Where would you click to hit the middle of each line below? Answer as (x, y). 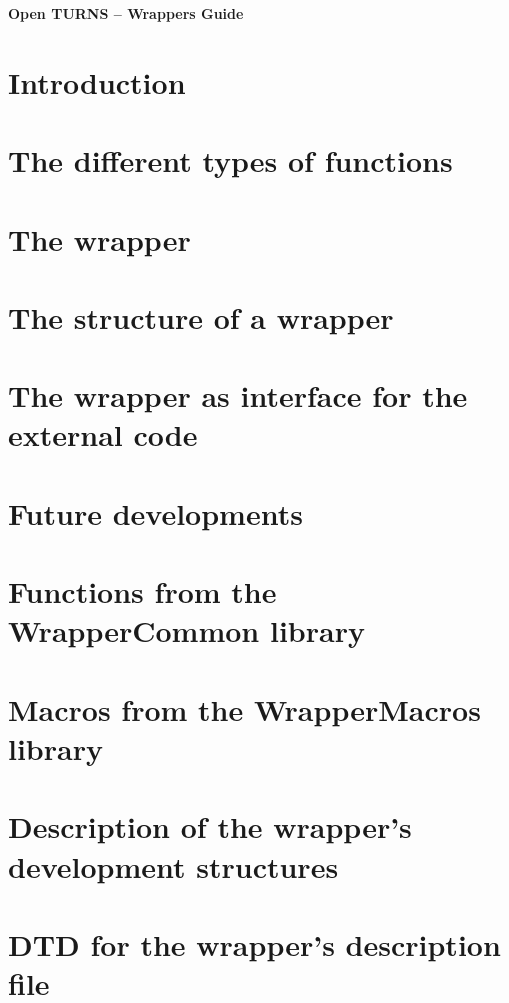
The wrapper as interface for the (238, 395)
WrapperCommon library (186, 630)
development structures (173, 865)
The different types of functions (230, 160)
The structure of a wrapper (201, 316)
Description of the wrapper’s (210, 826)
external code (103, 434)
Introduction (97, 81)
